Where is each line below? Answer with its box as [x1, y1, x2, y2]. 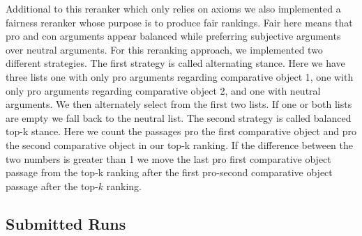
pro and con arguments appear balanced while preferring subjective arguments [6, 29, 341, 43]
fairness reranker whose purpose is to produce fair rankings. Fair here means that [6, 15, 353, 29]
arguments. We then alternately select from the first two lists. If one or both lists [6, 97, 352, 111]
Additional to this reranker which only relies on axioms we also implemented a [6, 1, 341, 15]
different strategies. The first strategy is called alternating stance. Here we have [6, 56, 345, 70]
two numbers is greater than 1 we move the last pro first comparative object [6, 151, 331, 166]
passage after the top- [6, 178, 98, 193]
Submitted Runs [6, 212, 126, 234]
